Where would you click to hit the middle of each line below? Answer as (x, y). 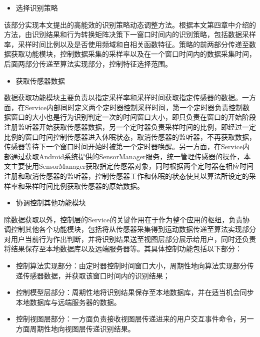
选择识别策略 (37, 8)
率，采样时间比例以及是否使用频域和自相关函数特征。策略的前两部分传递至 (126, 44)
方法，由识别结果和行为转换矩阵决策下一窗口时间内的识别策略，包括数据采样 (130, 34)
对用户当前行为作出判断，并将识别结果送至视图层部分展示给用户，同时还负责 (130, 239)
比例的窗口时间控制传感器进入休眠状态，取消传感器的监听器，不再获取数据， (130, 136)
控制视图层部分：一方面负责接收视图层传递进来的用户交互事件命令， (128, 319)
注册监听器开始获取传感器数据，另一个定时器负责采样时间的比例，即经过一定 (130, 126)
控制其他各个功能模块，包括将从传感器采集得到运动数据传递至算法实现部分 (133, 229)
